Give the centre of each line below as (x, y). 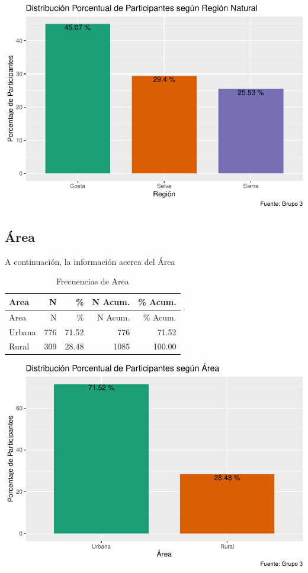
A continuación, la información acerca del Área (90, 261)
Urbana (23, 331)
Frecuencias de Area (92, 281)
